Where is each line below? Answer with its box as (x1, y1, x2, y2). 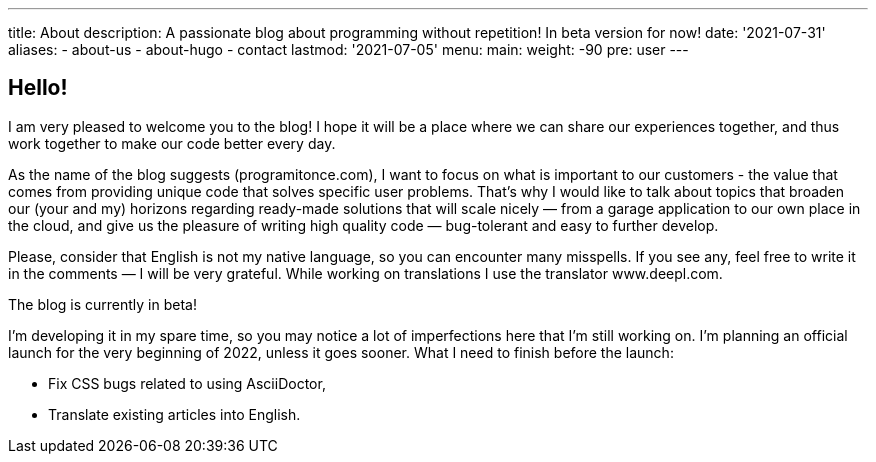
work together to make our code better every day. (8, 134, 336, 152)
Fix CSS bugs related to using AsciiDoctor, (48, 374, 326, 392)
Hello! (8, 75, 68, 101)
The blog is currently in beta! (8, 295, 197, 313)
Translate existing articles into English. (48, 405, 301, 423)
